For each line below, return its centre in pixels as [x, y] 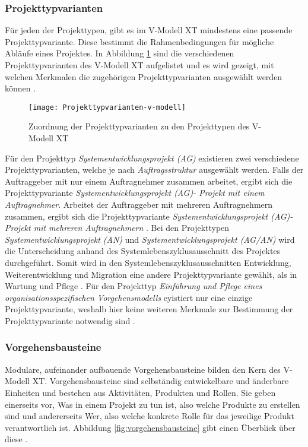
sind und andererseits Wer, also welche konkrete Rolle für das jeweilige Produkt [150, 416]
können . [20, 88]
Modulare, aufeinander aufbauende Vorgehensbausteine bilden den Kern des [143, 369]
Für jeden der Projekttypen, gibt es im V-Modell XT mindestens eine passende [149, 30]
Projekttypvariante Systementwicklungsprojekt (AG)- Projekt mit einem [135, 193]
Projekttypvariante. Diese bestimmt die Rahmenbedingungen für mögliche [139, 41]
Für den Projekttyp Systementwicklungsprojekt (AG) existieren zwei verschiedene [152, 158]
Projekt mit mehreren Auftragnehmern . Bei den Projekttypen [117, 228]
